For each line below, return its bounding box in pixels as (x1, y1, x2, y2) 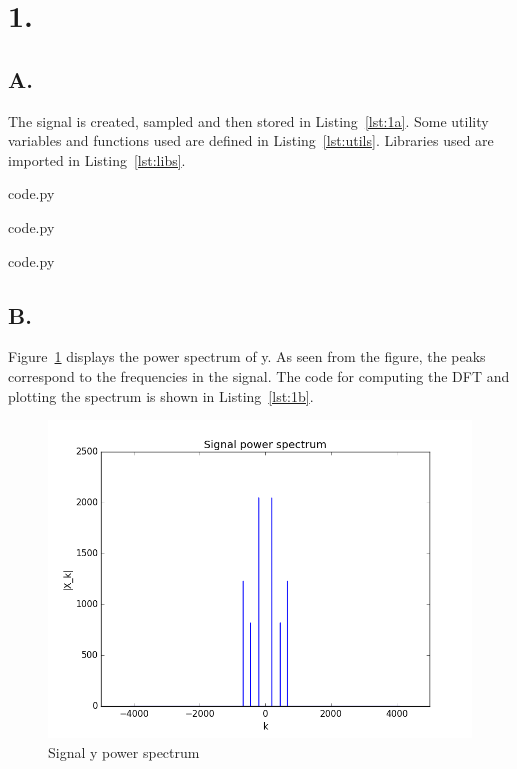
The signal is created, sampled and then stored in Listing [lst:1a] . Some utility (8, 110, 489, 131)
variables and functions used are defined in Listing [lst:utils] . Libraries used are (8, 130, 494, 151)
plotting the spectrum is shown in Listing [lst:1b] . (8, 385, 314, 406)
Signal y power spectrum (48, 741, 200, 762)
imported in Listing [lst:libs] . (8, 149, 186, 170)
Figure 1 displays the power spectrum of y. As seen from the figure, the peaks (8, 346, 486, 367)
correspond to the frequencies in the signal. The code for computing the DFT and (8, 365, 510, 386)
